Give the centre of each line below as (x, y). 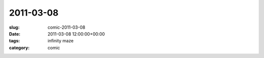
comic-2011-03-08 (66, 27)
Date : (15, 34)
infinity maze (61, 41)
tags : (14, 41)
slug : (14, 27)
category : (19, 48)
